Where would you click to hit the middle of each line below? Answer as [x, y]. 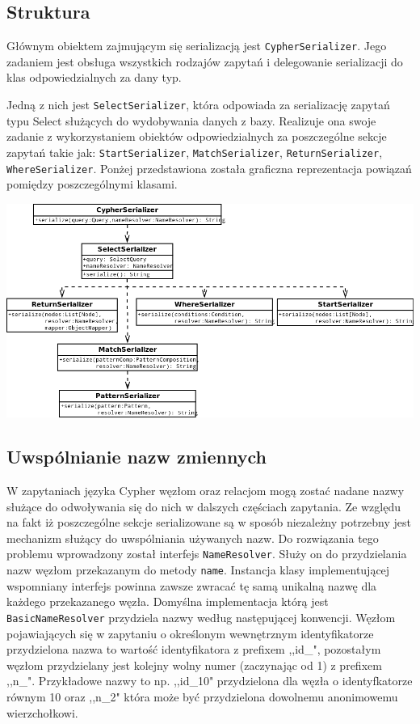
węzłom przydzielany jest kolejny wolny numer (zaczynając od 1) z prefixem [194, 665]
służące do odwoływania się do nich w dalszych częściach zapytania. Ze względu [204, 506]
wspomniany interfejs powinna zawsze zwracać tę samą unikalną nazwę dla [192, 585]
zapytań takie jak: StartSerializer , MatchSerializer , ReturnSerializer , [195, 152]
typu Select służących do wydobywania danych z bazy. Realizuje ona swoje [191, 120]
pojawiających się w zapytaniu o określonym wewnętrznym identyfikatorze [190, 633]
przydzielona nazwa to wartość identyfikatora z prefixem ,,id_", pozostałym [194, 649]
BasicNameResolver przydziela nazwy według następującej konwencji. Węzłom [201, 617]
